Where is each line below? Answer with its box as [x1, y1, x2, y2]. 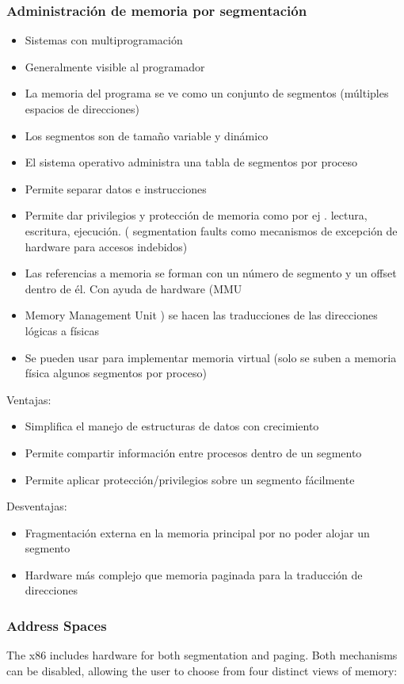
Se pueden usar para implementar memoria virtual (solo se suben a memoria [25, 349, 397, 365]
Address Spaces [6, 615, 107, 635]
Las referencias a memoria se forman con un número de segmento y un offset [25, 265, 397, 281]
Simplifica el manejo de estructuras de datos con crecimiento [25, 418, 319, 434]
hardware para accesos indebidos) [25, 238, 188, 254]
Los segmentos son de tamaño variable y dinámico [25, 127, 269, 143]
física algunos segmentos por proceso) [25, 365, 207, 381]
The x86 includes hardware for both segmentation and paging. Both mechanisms [6, 647, 398, 663]
